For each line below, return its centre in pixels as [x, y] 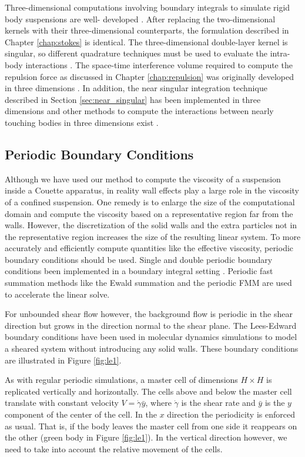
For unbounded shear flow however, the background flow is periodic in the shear [149, 314]
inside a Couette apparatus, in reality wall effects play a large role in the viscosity [152, 190]
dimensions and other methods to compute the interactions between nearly [139, 111]
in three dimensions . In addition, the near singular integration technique [136, 88]
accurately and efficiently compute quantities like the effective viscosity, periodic [149, 248]
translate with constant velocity [62, 403]
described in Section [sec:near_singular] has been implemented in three [133, 99]
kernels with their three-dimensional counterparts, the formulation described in [147, 30]
